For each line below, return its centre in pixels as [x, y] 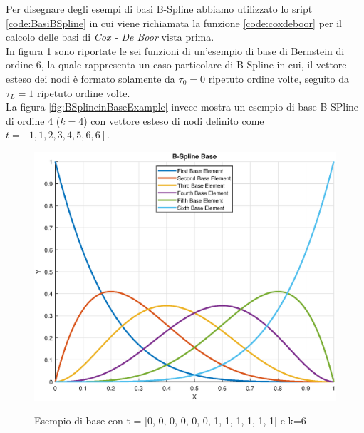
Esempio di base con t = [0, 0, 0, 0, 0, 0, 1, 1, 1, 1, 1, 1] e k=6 [170, 421]
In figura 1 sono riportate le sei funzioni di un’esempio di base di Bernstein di [175, 50]
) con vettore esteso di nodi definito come [174, 120]
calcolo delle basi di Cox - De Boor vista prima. [110, 37]
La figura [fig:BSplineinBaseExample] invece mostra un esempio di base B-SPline [182, 107]
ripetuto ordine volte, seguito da [279, 78]
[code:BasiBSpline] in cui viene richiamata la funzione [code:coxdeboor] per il [174, 22]
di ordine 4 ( [33, 120]
